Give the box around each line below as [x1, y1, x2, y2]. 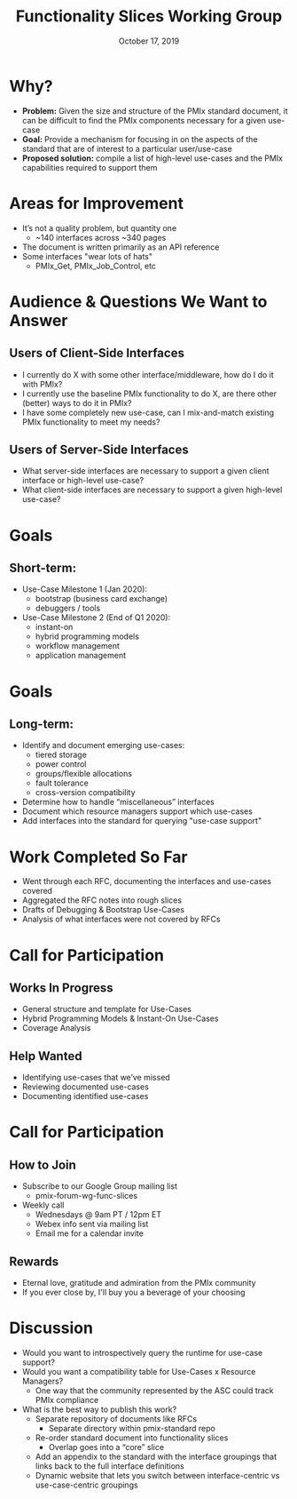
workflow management [35, 641, 120, 651]
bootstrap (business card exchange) [35, 594, 168, 604]
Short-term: [9, 561, 77, 576]
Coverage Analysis [21, 1023, 91, 1033]
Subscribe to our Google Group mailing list [21, 1181, 177, 1192]
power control [35, 759, 87, 769]
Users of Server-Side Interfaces [9, 443, 189, 458]
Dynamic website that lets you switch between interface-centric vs [35, 1470, 280, 1480]
